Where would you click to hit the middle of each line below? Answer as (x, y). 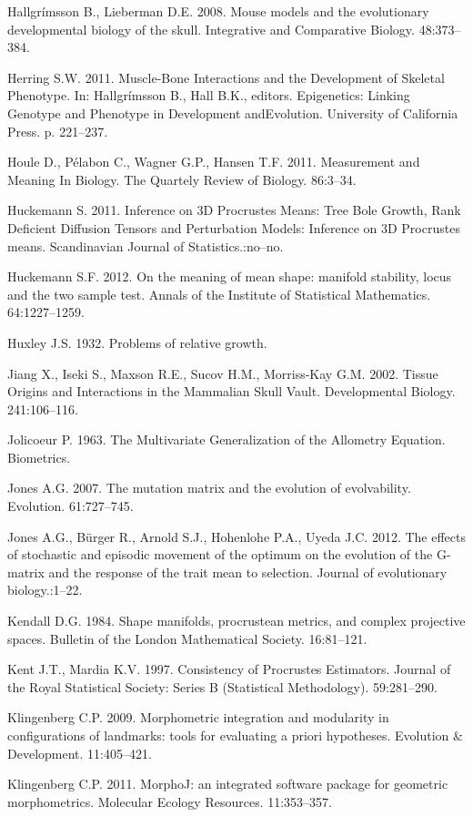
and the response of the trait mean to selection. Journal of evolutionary (248, 572)
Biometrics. (39, 457)
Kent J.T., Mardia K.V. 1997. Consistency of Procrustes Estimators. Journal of (229, 669)
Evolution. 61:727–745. (70, 506)
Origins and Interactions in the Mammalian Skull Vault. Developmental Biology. (231, 391)
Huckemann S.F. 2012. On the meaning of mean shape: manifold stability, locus (230, 276)
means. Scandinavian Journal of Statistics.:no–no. (146, 245)
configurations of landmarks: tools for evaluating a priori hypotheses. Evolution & (235, 735)
